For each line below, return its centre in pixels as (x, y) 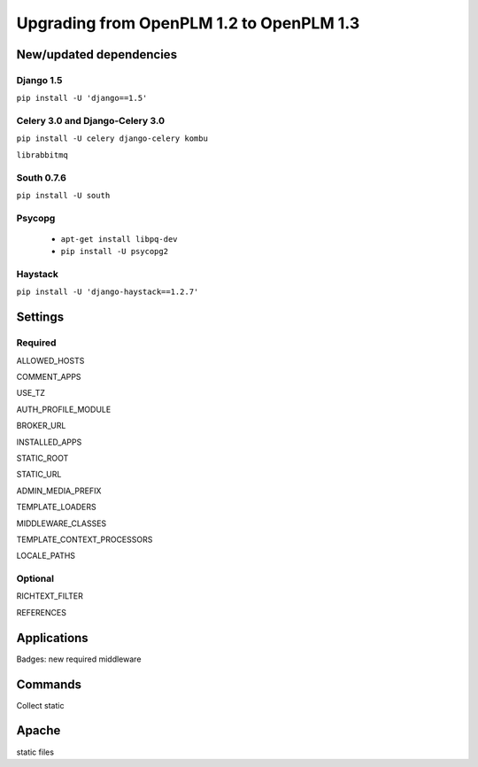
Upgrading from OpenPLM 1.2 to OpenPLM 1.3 (188, 23)
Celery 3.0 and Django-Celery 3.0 (91, 121)
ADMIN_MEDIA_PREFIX (59, 491)
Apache (39, 731)
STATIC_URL (39, 475)
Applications (52, 638)
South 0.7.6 (41, 177)
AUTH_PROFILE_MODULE (64, 409)
